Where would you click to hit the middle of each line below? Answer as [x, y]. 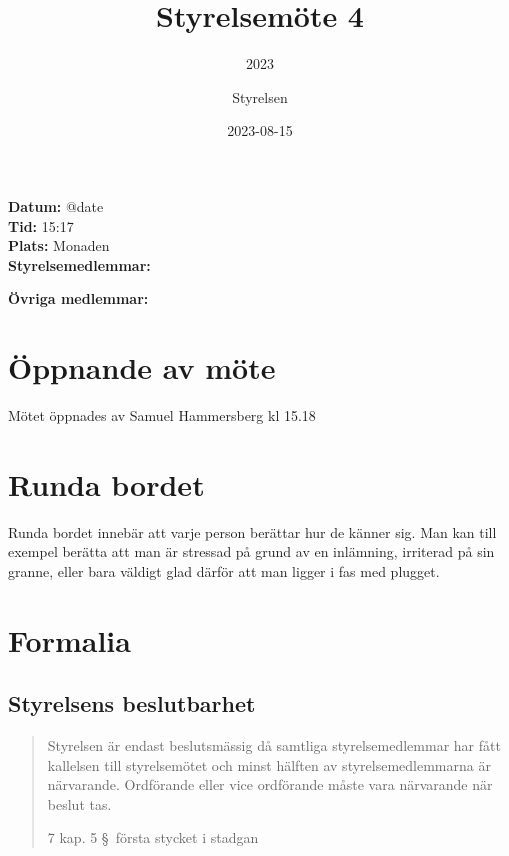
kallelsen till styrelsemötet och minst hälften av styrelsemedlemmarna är [269, 764]
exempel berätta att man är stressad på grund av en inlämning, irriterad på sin [251, 551]
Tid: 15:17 [41, 225]
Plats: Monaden [59, 245]
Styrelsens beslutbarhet [132, 703]
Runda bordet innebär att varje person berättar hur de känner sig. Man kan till [252, 531]
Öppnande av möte [142, 367]
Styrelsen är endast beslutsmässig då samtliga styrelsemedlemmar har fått [274, 745]
